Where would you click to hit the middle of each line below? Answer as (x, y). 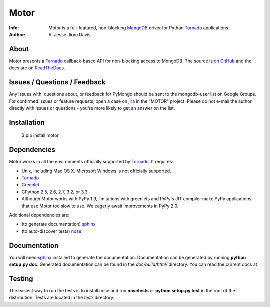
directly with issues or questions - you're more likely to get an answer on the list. (92, 108)
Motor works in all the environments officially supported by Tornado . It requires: (91, 162)
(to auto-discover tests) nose (52, 231)
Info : (14, 28)
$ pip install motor (40, 135)
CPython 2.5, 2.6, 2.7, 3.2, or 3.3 (55, 192)
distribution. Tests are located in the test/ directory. (62, 298)
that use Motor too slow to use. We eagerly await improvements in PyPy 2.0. (100, 206)
